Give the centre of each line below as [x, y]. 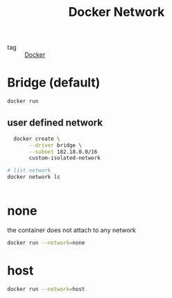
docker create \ [37, 139]
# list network [29, 170]
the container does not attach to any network [72, 230]
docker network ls [34, 177]
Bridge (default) [54, 83]
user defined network [55, 123]
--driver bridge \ [55, 145]
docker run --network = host [46, 289]
